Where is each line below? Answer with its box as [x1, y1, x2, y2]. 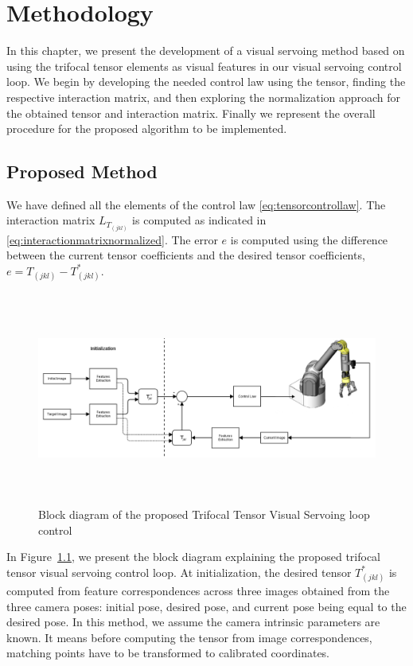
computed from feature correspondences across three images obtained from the [6, 582, 390, 599]
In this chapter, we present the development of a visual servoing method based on [6, 42, 405, 59]
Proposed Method [6, 159, 158, 184]
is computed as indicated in [132, 212, 267, 228]
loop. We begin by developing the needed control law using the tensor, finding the [6, 73, 406, 90]
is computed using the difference [230, 231, 388, 247]
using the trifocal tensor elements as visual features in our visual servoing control [6, 57, 402, 74]
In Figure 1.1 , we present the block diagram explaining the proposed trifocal [6, 548, 380, 565]
